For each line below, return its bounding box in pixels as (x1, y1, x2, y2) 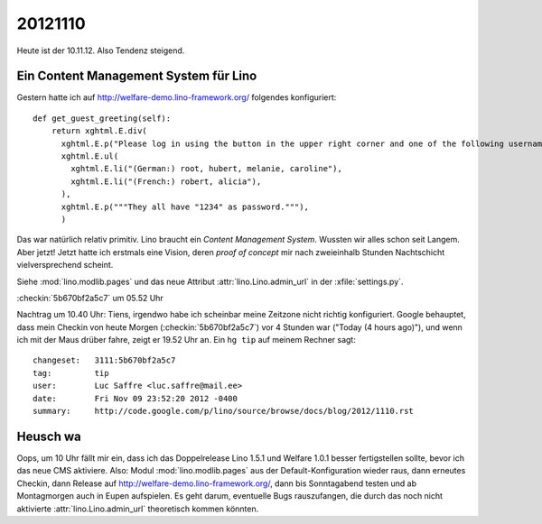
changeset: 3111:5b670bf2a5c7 (33, 355, 176, 365)
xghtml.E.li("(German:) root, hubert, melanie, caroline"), (70, 163, 342, 174)
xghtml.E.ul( (61, 152, 119, 161)
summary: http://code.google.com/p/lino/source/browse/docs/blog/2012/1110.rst (33, 406, 415, 417)
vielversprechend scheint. (16, 260, 114, 271)
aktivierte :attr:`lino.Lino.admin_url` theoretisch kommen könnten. (16, 503, 259, 514)
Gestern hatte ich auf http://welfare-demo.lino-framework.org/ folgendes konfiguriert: (16, 92, 337, 103)
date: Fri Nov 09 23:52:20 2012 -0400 (33, 393, 238, 403)
